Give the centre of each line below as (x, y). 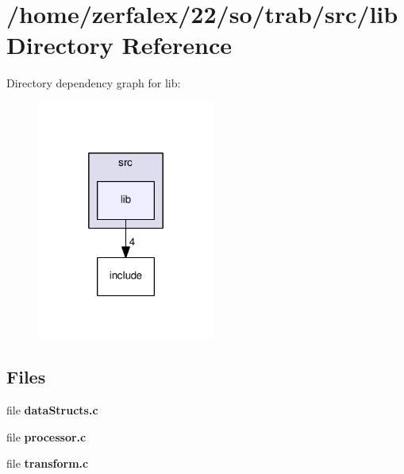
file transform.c (48, 463)
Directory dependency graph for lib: (94, 83)
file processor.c (46, 436)
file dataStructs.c (52, 410)
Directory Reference (119, 45)
